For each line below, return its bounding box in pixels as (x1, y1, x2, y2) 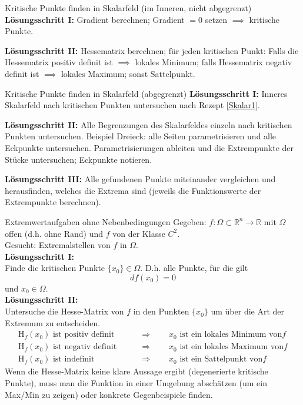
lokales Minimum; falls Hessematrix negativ (135, 56, 292, 68)
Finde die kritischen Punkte (5, 262, 105, 274)
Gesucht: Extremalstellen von (5, 239, 111, 251)
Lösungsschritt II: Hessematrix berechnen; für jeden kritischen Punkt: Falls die (5, 44, 299, 56)
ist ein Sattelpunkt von (179, 355, 263, 364)
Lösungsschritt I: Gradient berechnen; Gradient (5, 13, 185, 25)
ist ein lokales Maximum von (179, 343, 284, 352)
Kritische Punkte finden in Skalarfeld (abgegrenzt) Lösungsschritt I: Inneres (5, 87, 288, 99)
